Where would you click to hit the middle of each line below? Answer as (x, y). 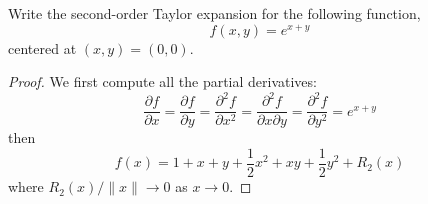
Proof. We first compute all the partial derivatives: (162, 81)
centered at (42, 47)
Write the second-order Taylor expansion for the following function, (214, 13)
